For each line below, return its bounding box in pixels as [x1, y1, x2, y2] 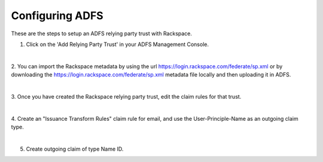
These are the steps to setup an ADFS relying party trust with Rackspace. [11, 30, 193, 37]
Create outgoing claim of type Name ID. [26, 145, 124, 152]
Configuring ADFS [11, 9, 104, 22]
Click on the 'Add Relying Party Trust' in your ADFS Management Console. [26, 41, 209, 48]
